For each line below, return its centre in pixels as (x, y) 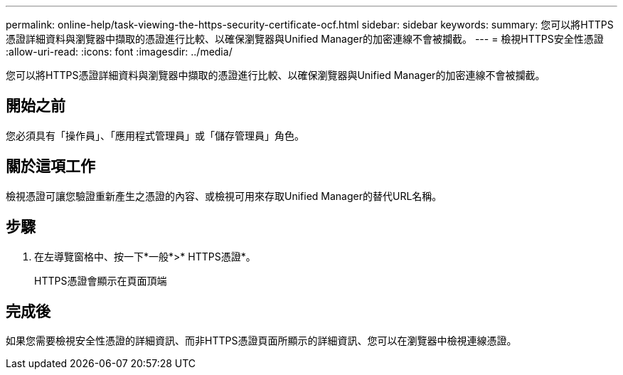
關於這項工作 (50, 167)
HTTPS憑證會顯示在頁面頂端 (101, 280)
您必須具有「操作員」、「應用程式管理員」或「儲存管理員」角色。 (155, 135)
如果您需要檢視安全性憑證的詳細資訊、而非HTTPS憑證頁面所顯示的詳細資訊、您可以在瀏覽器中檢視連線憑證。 (261, 341)
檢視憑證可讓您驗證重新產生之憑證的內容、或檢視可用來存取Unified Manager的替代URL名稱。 (224, 196)
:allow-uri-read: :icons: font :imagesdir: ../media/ (119, 52)
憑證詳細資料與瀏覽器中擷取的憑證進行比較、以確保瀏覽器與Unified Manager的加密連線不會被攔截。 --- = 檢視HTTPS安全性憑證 (305, 39)
